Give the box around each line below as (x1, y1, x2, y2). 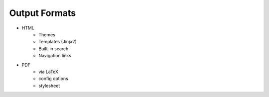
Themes (38, 31, 56, 37)
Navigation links (38, 53, 72, 59)
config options (38, 76, 68, 82)
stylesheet (38, 83, 60, 89)
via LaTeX (38, 69, 59, 75)
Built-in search (38, 45, 69, 52)
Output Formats (9, 7, 76, 18)
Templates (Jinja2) (38, 39, 77, 45)
